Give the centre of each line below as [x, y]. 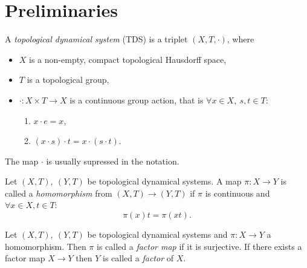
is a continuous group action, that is [137, 100]
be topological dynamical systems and [157, 234]
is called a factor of [138, 258]
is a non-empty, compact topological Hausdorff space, [128, 59]
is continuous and [238, 193]
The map [22, 161]
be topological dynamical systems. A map [164, 181]
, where [241, 39]
